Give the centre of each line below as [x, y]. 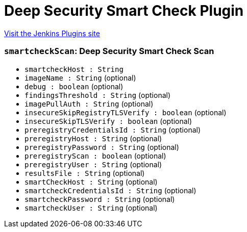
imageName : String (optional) [80, 78]
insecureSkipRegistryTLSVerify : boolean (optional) [126, 112]
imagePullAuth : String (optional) [89, 104]
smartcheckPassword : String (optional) [100, 199]
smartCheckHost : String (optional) [91, 182]
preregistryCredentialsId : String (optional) [113, 130]
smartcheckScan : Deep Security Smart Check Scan [109, 51]
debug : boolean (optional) [74, 86]
